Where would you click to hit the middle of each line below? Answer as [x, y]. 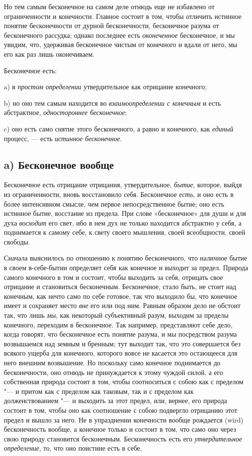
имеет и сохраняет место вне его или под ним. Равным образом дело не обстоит [122, 305]
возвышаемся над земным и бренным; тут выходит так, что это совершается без [122, 343]
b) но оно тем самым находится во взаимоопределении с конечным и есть [112, 103]
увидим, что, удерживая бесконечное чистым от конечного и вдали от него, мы [121, 44]
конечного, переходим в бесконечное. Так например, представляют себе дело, [118, 324]
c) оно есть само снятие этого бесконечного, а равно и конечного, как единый [119, 128]
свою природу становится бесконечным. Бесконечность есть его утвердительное [123, 438]
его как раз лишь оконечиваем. [49, 54]
